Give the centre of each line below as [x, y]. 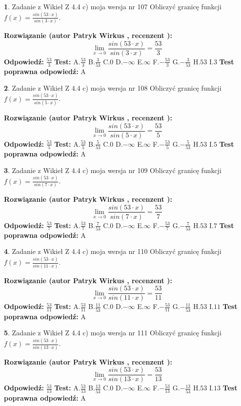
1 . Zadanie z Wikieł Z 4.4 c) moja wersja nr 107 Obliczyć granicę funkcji [113, 6]
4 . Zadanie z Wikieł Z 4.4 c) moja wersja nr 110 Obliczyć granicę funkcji [113, 251]
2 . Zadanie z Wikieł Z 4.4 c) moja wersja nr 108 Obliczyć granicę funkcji [113, 87]
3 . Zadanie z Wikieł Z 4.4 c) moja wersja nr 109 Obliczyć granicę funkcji [113, 170]
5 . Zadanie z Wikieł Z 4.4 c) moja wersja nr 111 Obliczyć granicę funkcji [113, 333]
